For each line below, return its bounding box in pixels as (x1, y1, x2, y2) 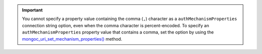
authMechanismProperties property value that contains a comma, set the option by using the (22, 29, 214, 35)
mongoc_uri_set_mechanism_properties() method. (22, 36, 122, 42)
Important (22, 7, 43, 13)
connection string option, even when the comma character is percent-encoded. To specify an (22, 22, 210, 28)
